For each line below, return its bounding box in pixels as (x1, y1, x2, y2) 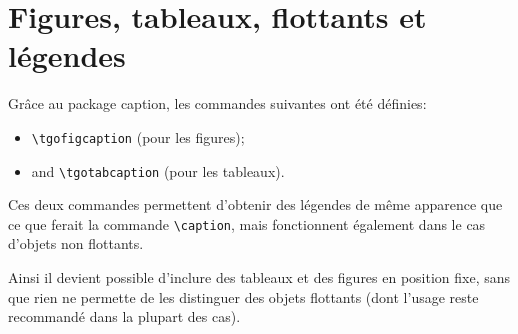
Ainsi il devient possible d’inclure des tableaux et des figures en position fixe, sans (8, 267, 511, 288)
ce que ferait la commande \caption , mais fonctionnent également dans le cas (8, 213, 486, 234)
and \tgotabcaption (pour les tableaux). (31, 160, 285, 181)
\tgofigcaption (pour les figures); (31, 126, 245, 147)
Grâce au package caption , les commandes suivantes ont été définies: (8, 93, 427, 114)
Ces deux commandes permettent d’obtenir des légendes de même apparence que (8, 194, 503, 215)
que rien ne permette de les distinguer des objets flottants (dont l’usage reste (8, 286, 479, 307)
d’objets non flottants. (8, 233, 144, 254)
